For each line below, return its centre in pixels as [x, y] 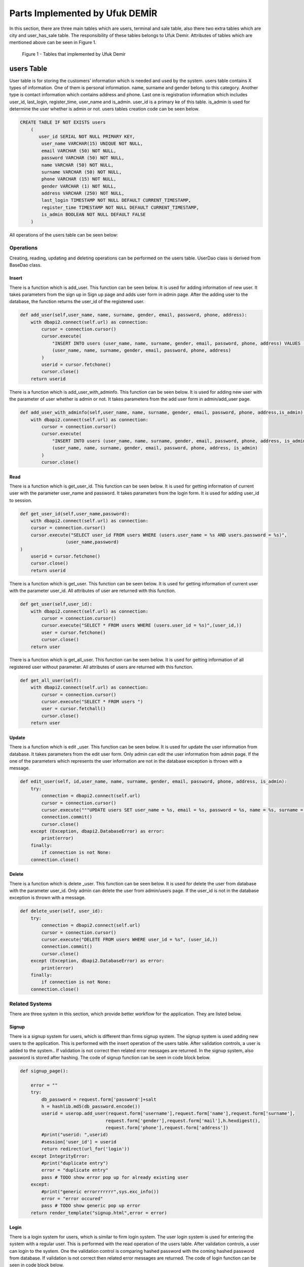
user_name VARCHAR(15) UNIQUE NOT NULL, [92, 144]
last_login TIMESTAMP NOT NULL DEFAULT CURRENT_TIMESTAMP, [116, 200]
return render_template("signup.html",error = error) [99, 1213]
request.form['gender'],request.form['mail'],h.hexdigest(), [183, 1121]
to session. [21, 500]
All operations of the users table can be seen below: [64, 235]
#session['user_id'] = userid [79, 1142]
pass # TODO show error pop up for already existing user [115, 1177]
